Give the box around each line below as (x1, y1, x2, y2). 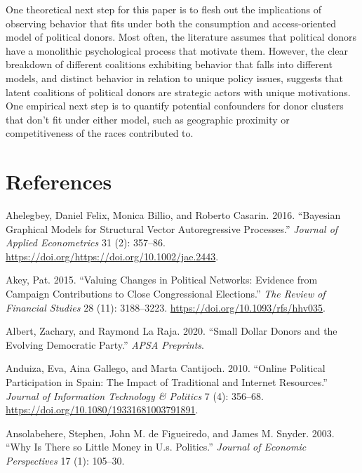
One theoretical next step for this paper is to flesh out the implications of (6, 2, 322, 16)
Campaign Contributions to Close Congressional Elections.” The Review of (6, 286, 326, 301)
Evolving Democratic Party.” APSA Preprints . (6, 337, 204, 352)
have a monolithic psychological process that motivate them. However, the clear (6, 43, 348, 58)
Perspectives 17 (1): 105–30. (6, 453, 125, 467)
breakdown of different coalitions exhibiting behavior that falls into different (6, 57, 333, 72)
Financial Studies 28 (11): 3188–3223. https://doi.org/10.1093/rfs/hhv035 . (6, 300, 326, 314)
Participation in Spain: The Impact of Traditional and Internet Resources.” (6, 375, 328, 389)
